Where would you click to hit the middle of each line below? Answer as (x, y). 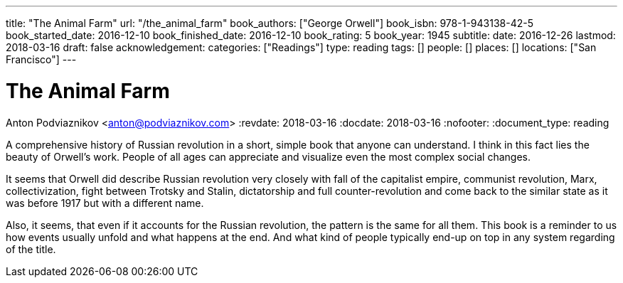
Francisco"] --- (41, 59)
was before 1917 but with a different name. (105, 203)
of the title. (31, 249)
